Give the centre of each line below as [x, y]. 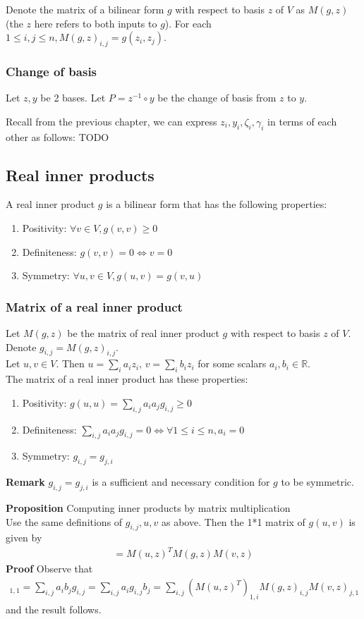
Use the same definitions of [64, 521]
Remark [25, 482]
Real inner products [80, 174]
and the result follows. [54, 609]
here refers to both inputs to [96, 23]
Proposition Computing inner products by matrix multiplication [148, 507]
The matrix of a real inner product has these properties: [127, 379]
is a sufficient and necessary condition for [181, 482]
